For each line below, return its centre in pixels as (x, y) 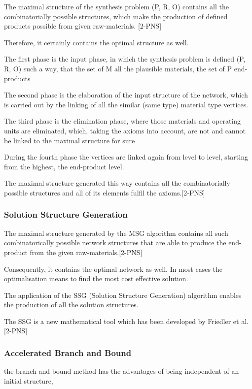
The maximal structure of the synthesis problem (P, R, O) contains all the (116, 6)
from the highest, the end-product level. (64, 166)
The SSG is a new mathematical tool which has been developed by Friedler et (122, 321)
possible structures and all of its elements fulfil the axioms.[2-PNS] (105, 192)
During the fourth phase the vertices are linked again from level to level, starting (126, 157)
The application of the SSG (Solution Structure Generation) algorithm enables (123, 295)
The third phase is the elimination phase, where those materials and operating (123, 121)
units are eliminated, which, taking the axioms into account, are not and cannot (125, 130)
